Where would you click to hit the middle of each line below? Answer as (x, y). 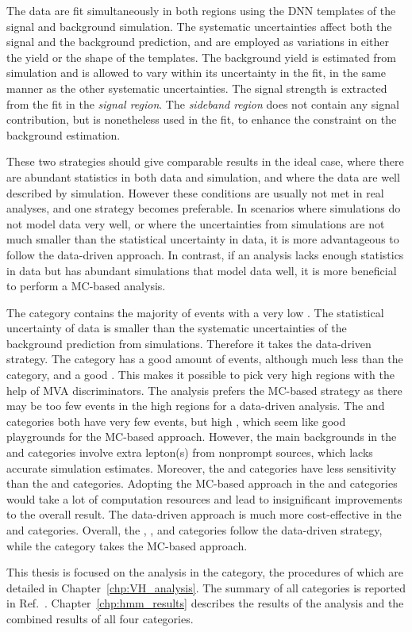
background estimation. (64, 134)
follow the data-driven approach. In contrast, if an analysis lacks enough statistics (205, 254)
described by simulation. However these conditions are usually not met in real (195, 192)
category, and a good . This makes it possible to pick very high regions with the (200, 375)
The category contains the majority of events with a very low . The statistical (195, 312)
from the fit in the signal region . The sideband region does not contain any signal (203, 103)
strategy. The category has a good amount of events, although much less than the (205, 359)
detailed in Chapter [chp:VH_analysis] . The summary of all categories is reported (206, 587)
